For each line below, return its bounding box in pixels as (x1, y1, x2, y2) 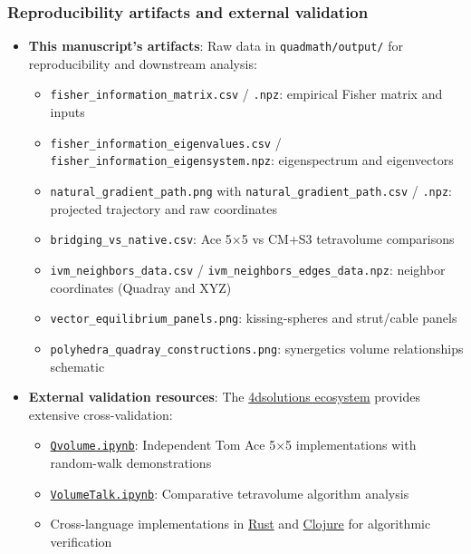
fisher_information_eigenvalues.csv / (50, 132, 282, 151)
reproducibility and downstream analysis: (28, 53, 257, 73)
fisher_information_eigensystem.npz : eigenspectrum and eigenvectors (50, 151, 454, 170)
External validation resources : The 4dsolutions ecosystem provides (28, 387, 420, 406)
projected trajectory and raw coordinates (50, 199, 277, 218)
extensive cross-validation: (28, 404, 173, 423)
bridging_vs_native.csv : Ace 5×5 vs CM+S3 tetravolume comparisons (50, 229, 455, 248)
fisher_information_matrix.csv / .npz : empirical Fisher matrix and (50, 84, 443, 103)
